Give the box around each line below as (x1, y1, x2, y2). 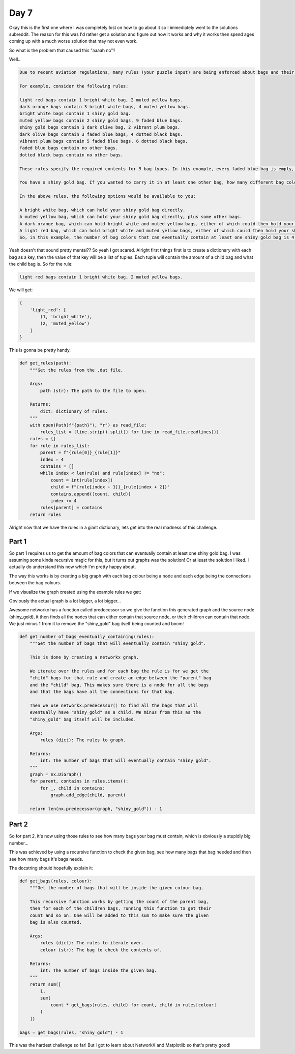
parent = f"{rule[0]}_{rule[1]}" (40, 450, 121, 455)
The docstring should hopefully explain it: (9, 865, 93, 871)
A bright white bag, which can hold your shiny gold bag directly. (19, 207, 186, 212)
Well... (9, 57, 22, 62)
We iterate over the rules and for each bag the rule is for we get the (29, 668, 209, 674)
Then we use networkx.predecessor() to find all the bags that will (29, 703, 199, 708)
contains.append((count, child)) (50, 491, 131, 497)
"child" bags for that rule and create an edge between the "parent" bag (29, 675, 211, 681)
